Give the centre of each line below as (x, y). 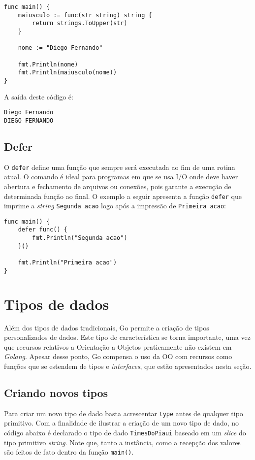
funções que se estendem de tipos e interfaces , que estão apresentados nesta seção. (128, 366)
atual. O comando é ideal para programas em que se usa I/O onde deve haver (121, 177)
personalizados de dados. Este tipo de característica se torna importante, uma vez (127, 337)
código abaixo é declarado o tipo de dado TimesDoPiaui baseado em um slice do (125, 432)
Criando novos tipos (56, 392)
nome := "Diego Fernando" (60, 48)
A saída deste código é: (39, 96)
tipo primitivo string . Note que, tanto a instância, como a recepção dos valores (122, 442)
